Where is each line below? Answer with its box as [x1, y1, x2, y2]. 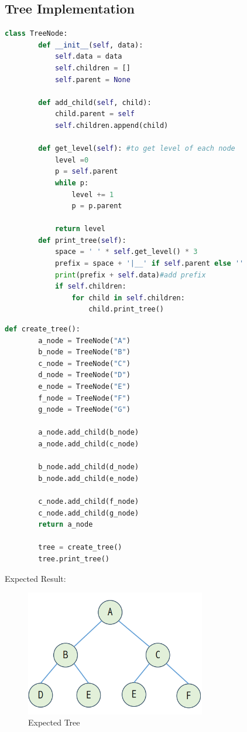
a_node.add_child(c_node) [38, 439, 139, 448]
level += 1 [71, 190, 114, 199]
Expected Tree [28, 716, 80, 728]
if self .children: [54, 282, 126, 291]
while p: [54, 178, 89, 187]
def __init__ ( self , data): [38, 40, 143, 49]
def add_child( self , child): [38, 98, 152, 107]
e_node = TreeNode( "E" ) [38, 382, 131, 391]
